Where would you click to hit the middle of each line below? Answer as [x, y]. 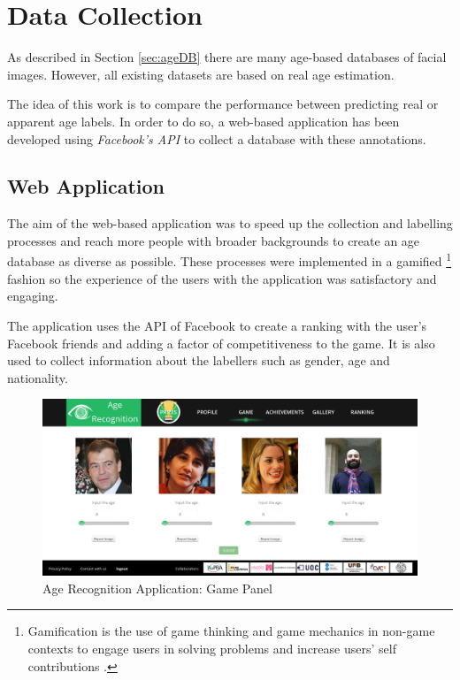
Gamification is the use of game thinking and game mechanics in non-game [231, 631]
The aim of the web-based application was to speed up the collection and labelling [230, 223]
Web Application [86, 186]
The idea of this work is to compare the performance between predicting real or [223, 104]
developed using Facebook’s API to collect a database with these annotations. [217, 138]
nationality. [38, 377]
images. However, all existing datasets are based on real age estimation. [201, 74]
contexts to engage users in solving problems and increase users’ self [212, 649]
